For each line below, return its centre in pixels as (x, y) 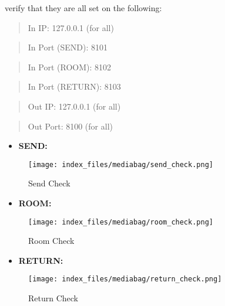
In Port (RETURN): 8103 (74, 86)
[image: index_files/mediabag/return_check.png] (125, 279)
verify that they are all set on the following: (83, 8)
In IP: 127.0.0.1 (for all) (71, 27)
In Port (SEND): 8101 (68, 47)
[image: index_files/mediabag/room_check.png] (121, 222)
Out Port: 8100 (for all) (70, 126)
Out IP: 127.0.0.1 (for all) (74, 106)
